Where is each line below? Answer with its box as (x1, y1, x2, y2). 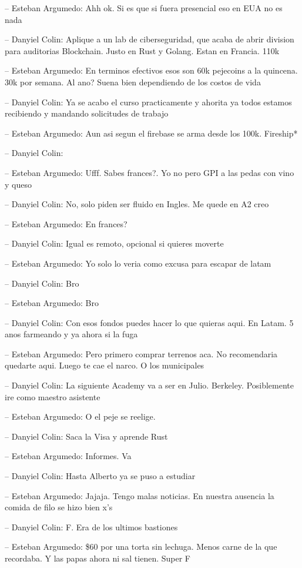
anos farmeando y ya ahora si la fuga (5, 328, 138, 340)
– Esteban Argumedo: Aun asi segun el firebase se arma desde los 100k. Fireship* (5, 127, 298, 139)
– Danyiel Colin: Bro (5, 277, 79, 289)
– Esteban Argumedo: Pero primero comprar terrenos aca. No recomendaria (5, 347, 278, 360)
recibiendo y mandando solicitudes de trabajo (5, 107, 169, 119)
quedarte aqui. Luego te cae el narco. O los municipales (5, 359, 204, 371)
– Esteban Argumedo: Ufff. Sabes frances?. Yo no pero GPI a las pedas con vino (5, 166, 294, 178)
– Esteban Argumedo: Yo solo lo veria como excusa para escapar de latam (5, 257, 271, 269)
